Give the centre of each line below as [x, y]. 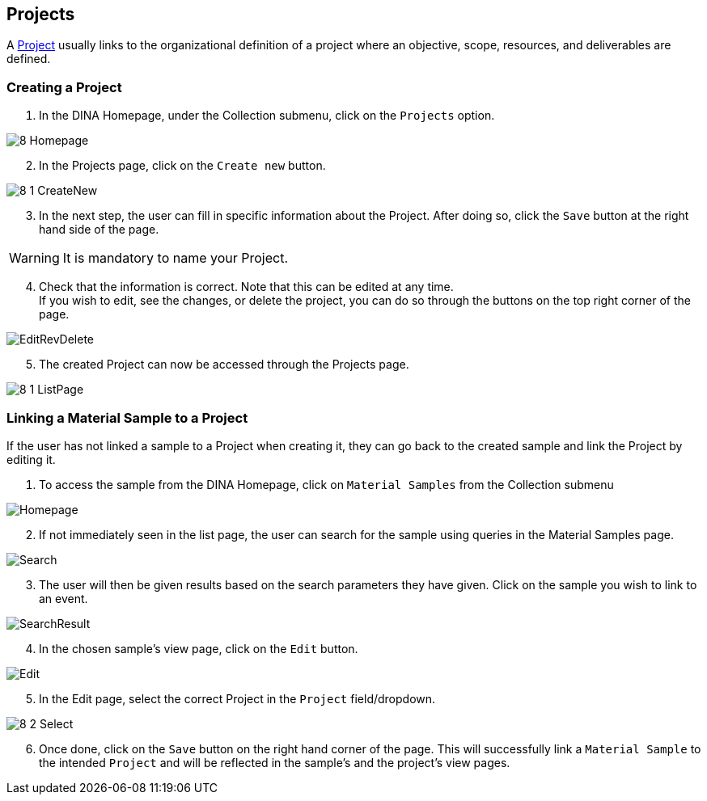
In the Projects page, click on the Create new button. [182, 166]
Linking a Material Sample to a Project [127, 417]
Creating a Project [64, 87]
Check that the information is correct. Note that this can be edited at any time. [246, 287]
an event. [64, 598]
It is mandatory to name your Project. [176, 258]
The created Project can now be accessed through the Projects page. [224, 365]
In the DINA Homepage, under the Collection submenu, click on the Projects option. [267, 116]
